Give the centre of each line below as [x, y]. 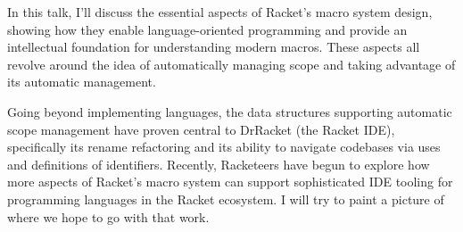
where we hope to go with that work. [108, 216]
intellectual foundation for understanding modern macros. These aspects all [214, 47]
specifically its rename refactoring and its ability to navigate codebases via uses [224, 147]
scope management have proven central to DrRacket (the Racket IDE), [201, 129]
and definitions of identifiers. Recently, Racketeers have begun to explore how [219, 164]
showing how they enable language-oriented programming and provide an [207, 29]
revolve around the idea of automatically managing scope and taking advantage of [231, 64]
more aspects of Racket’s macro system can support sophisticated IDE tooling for [230, 182]
